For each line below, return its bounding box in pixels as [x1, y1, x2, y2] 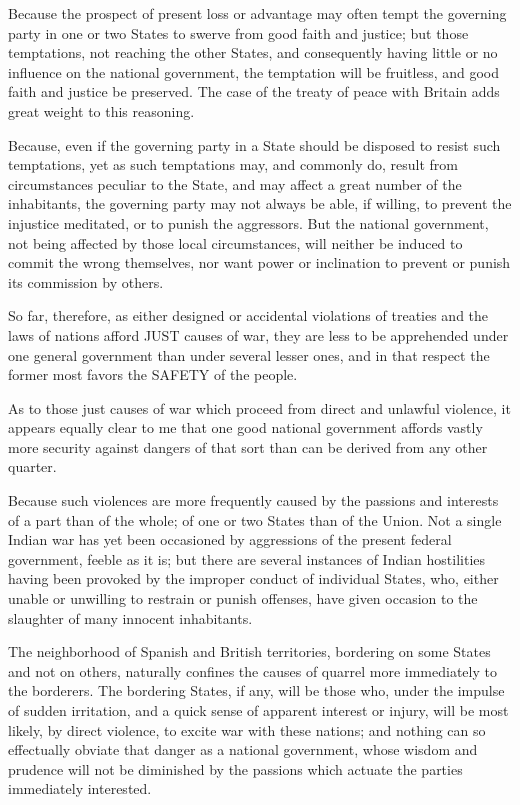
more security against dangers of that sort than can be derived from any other [8, 436, 488, 457]
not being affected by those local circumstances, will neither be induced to [8, 232, 463, 253]
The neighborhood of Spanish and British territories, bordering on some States [8, 641, 491, 662]
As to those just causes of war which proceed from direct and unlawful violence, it [8, 397, 511, 418]
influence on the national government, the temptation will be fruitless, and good [8, 61, 500, 82]
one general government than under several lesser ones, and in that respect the [8, 344, 490, 365]
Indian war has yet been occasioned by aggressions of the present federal [8, 529, 452, 550]
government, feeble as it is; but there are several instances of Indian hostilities [8, 548, 486, 569]
